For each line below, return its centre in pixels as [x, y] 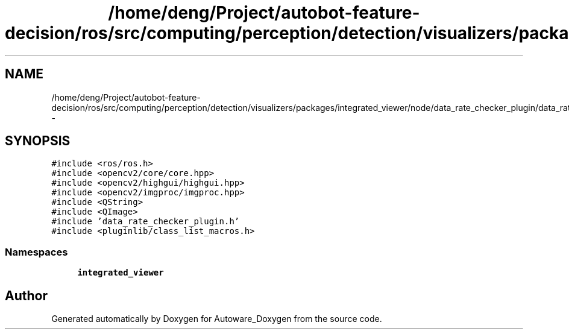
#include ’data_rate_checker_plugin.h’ [146, 222]
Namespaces [36, 252]
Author [26, 295]
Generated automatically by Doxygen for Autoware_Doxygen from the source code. [217, 319]
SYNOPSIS [38, 141]
